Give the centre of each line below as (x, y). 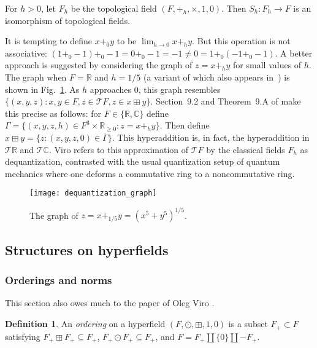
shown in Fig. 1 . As (42, 89)
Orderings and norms (59, 280)
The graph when (36, 77)
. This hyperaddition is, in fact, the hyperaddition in (211, 137)
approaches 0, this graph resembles (155, 89)
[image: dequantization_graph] (93, 193)
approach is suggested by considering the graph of (99, 65)
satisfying (23, 336)
